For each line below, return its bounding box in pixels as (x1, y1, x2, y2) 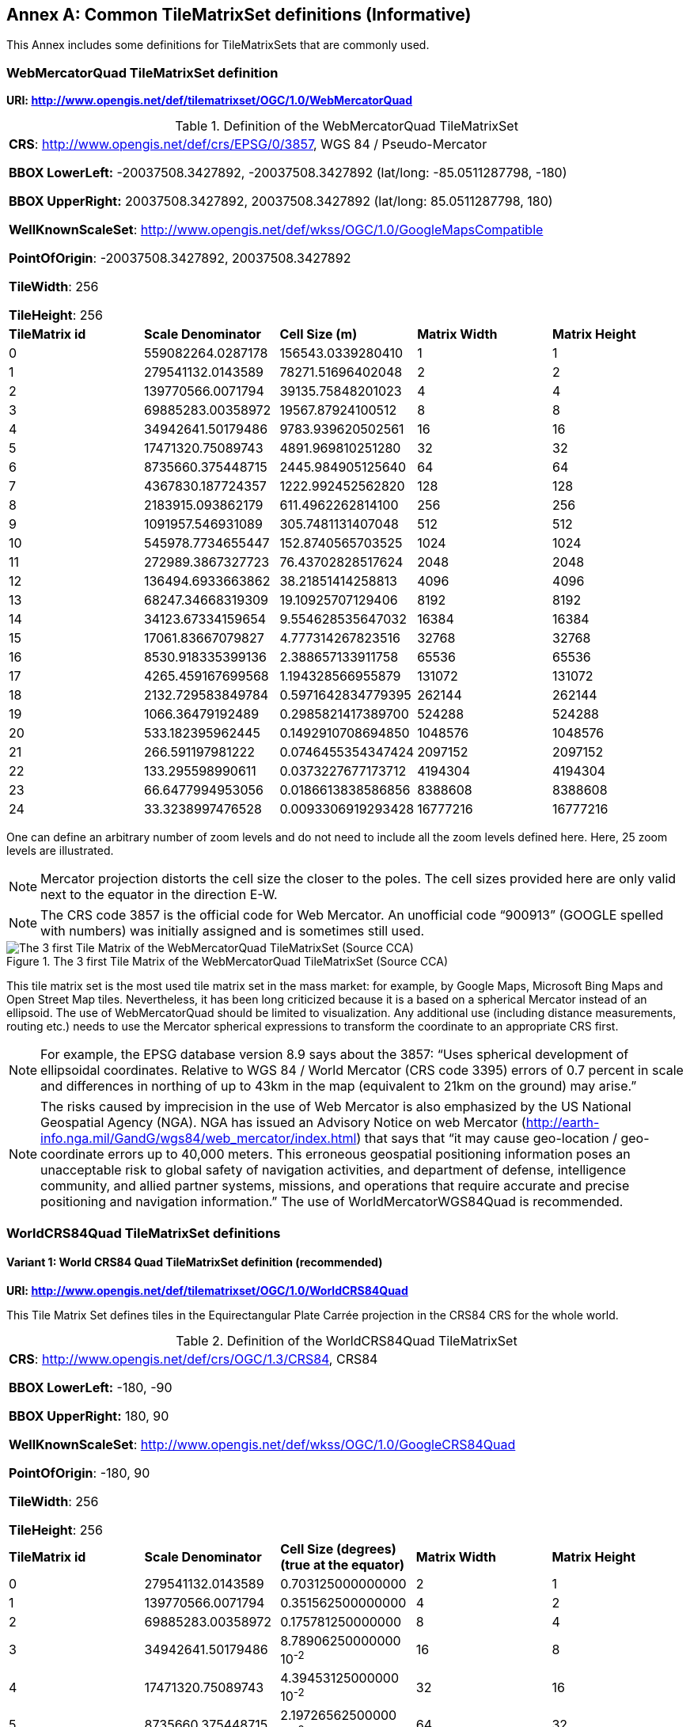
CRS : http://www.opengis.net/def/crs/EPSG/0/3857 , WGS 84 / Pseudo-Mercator (9, 136, 487, 153)
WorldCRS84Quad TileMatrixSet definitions (6, 1224, 281, 1241)
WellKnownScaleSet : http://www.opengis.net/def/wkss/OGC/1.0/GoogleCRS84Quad (9, 1436, 516, 1452)
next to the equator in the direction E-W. (40, 886, 278, 903)
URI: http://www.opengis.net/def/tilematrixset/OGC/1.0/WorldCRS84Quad (6, 1283, 408, 1297)
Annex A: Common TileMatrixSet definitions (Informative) (6, 5, 472, 25)
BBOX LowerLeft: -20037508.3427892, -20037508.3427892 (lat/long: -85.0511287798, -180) (9, 165, 567, 181)
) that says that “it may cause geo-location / (356, 1130, 617, 1147)
